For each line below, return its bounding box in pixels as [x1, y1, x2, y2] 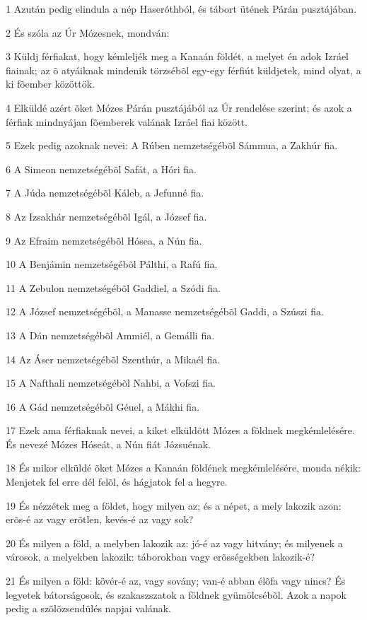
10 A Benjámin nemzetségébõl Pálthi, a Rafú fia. [6, 257, 218, 271]
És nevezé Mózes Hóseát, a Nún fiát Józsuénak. [6, 436, 211, 451]
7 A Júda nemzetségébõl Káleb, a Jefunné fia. [6, 185, 204, 200]
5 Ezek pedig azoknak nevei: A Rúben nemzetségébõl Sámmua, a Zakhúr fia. [6, 138, 338, 153]
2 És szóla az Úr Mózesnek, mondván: [6, 25, 170, 40]
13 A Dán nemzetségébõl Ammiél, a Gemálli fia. [6, 327, 215, 342]
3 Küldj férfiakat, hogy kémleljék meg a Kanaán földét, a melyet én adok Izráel [6, 49, 349, 64]
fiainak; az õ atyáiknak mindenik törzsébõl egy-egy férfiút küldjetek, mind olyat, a [6, 62, 361, 77]
